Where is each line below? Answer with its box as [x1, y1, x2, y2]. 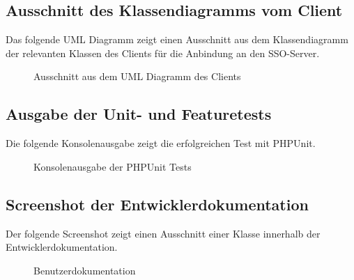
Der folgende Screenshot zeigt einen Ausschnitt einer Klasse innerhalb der [6, 226, 321, 240]
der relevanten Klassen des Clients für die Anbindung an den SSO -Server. [6, 45, 320, 60]
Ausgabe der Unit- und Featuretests [6, 103, 272, 125]
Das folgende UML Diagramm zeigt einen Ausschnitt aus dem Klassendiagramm [6, 32, 348, 47]
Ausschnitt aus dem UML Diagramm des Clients [33, 69, 241, 84]
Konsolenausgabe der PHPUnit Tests [33, 159, 192, 173]
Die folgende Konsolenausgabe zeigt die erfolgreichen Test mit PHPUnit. [6, 136, 316, 150]
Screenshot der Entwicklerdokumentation [6, 193, 309, 215]
